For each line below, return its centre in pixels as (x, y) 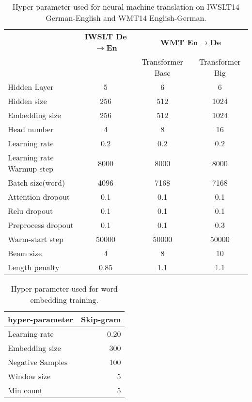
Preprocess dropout (41, 225)
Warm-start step (36, 239)
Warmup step (31, 168)
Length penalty (34, 267)
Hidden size (27, 101)
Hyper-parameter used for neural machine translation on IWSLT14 (126, 7)
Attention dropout (39, 197)
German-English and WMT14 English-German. (126, 18)
